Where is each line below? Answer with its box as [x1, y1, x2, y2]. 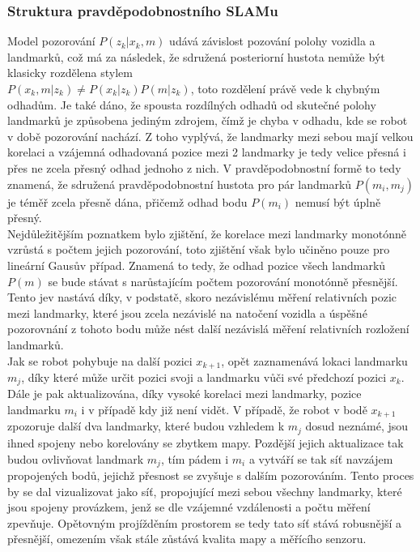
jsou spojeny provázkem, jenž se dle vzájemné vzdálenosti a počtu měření [7, 499, 371, 516]
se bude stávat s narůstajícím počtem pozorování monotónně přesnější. [48, 272, 398, 289]
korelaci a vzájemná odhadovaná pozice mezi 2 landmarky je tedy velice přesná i [7, 143, 406, 160]
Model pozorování [7, 32, 95, 49]
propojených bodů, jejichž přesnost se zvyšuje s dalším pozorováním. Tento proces [7, 466, 414, 483]
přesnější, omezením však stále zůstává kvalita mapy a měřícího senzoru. [7, 530, 367, 547]
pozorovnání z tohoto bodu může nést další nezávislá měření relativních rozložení [7, 320, 409, 337]
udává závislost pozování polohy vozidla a [169, 32, 375, 49]
